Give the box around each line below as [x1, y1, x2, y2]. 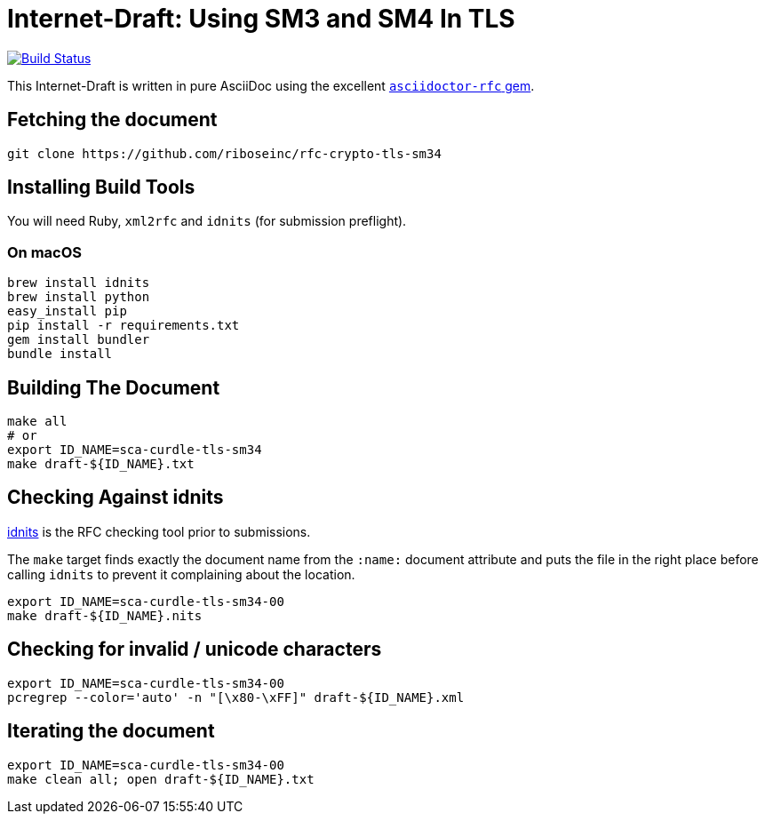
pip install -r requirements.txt [7, 318, 240, 333]
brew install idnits [7, 275, 150, 291]
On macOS [7, 243, 83, 261]
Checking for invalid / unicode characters [7, 638, 382, 661]
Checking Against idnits [7, 486, 224, 509]
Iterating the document [7, 720, 215, 743]
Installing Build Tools [7, 176, 195, 199]
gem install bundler [7, 332, 150, 347]
